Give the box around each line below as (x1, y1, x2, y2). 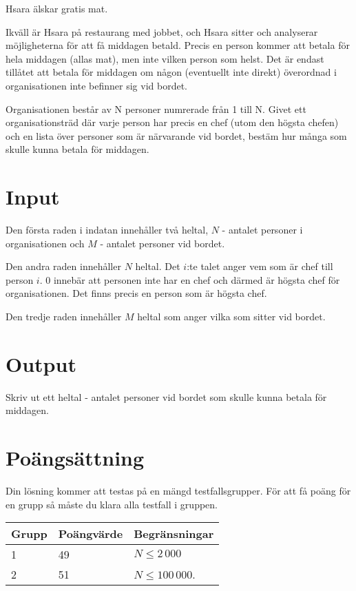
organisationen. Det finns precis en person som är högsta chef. (6, 286, 267, 300)
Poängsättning (6, 444, 145, 472)
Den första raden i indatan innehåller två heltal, (6, 222, 209, 237)
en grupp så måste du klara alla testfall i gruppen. (6, 497, 218, 511)
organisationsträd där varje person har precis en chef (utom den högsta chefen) (6, 115, 339, 129)
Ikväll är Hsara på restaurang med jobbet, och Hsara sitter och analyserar (6, 24, 318, 39)
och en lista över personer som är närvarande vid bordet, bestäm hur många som (6, 128, 347, 143)
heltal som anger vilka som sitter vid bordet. (137, 309, 326, 324)
